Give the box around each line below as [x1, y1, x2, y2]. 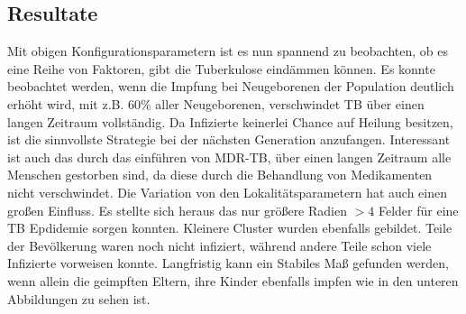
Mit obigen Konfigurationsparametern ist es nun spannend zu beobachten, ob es [7, 42, 448, 60]
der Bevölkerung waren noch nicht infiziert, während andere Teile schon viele [7, 235, 432, 254]
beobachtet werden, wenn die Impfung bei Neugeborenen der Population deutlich [7, 77, 454, 96]
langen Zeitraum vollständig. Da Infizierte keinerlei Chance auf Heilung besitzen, [7, 112, 453, 131]
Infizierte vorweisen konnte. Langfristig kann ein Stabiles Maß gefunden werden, [7, 254, 449, 272]
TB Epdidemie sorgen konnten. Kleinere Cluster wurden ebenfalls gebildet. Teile [7, 218, 452, 237]
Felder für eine [378, 200, 459, 219]
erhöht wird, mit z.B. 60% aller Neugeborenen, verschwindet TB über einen [7, 94, 425, 113]
